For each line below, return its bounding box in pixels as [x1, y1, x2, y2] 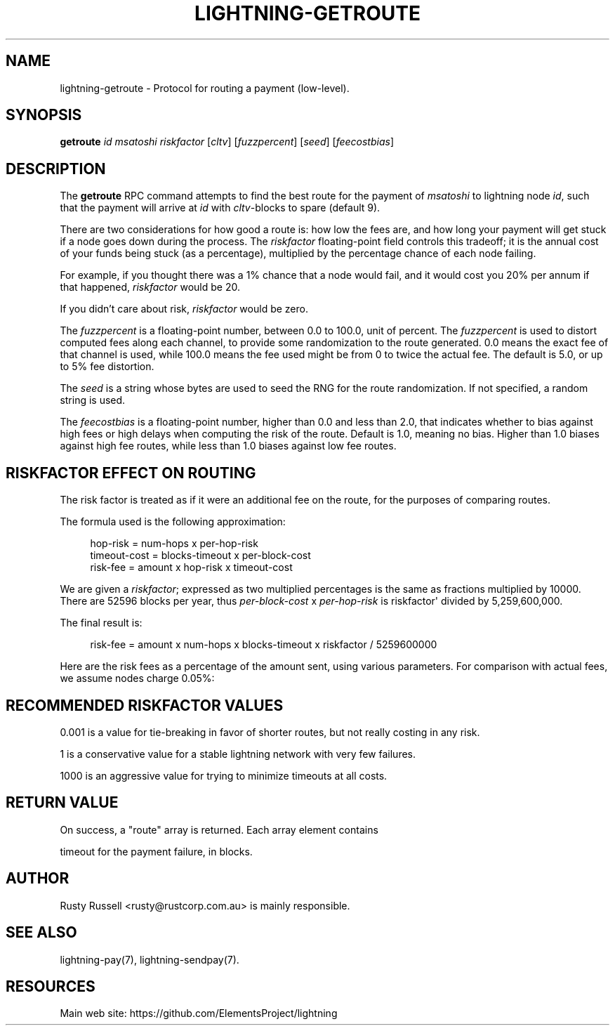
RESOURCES [6, 977, 95, 995]
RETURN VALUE [6, 794, 119, 812]
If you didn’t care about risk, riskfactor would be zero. [60, 303, 308, 315]
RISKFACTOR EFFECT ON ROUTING [6, 464, 256, 482]
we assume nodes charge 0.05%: [60, 672, 215, 685]
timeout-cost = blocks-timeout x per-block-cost [90, 549, 311, 562]
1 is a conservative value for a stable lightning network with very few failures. [60, 747, 416, 760]
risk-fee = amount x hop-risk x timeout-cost [90, 561, 293, 574]
